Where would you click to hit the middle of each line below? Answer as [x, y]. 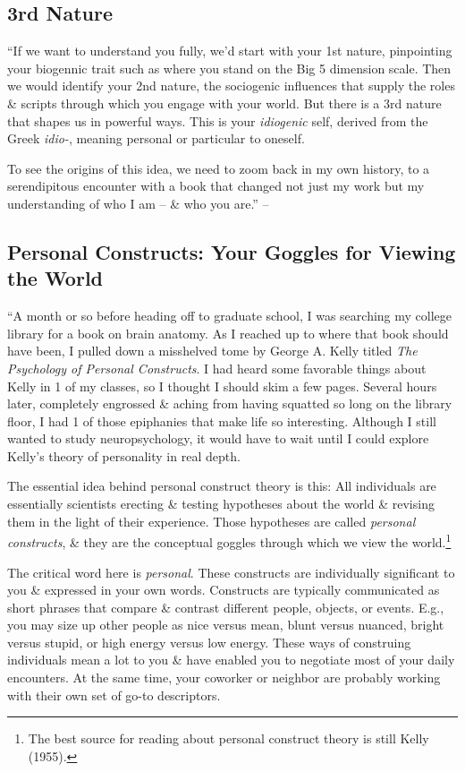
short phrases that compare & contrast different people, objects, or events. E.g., [226, 607]
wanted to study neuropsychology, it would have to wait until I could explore [218, 438]
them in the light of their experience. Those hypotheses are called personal [211, 521]
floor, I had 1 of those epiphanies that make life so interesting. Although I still [222, 420]
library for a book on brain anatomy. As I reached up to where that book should [228, 333]
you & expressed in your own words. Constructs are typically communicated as [224, 590]
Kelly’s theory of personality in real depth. [124, 455]
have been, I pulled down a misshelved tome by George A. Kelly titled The [212, 351]
